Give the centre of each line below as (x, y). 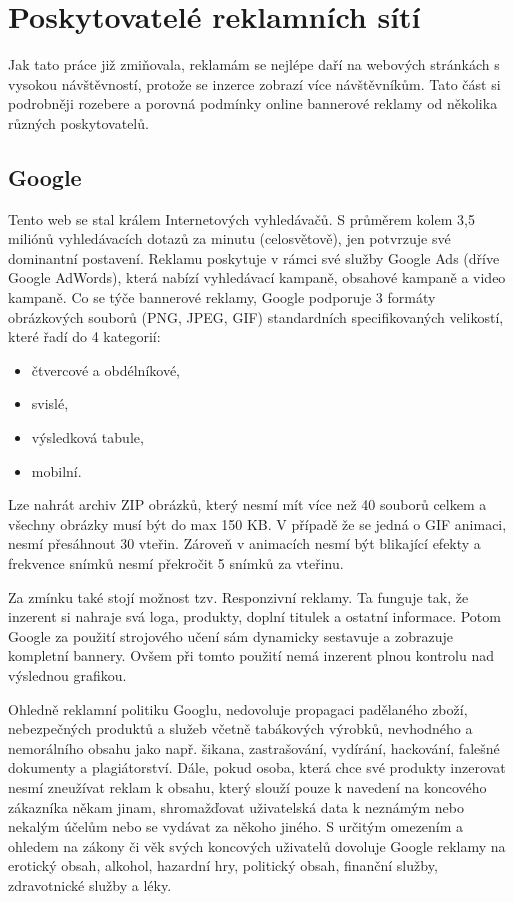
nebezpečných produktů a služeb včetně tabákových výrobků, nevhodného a (240, 728)
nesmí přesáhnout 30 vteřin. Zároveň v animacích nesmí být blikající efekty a (244, 543)
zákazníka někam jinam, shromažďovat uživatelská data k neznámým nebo (236, 806)
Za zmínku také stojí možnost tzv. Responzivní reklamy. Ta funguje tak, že (238, 596)
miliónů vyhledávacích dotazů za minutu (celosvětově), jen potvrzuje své (229, 238)
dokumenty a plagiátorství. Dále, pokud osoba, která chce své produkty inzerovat (257, 767)
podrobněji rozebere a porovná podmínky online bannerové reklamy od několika (253, 103)
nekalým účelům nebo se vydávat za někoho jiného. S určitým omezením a (236, 826)
